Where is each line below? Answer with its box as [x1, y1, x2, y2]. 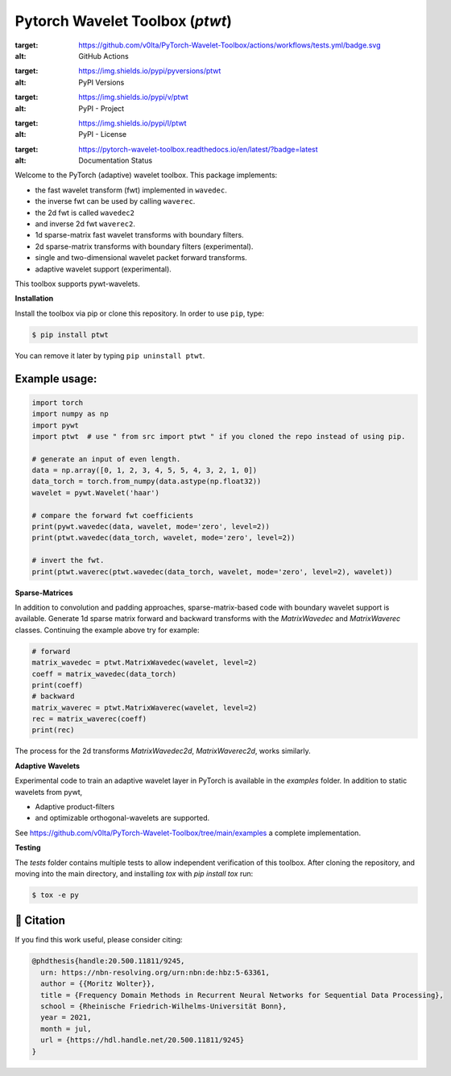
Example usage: [14, 371, 97, 386]
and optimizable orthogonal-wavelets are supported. [35, 813, 210, 823]
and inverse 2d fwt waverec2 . [35, 219, 136, 229]
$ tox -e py [31, 890, 80, 900]
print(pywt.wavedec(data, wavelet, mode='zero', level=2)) [31, 522, 270, 532]
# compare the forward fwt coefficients [31, 511, 193, 519]
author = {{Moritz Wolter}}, [40, 979, 156, 988]
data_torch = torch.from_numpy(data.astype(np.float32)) [31, 477, 262, 486]
